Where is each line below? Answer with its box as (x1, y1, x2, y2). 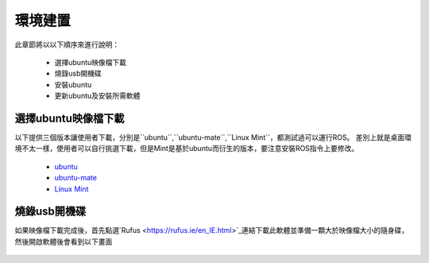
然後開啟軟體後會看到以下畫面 (14, 237, 113, 246)
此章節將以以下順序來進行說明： (14, 40, 119, 49)
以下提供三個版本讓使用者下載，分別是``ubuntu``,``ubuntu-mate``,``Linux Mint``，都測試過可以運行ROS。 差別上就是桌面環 (14, 133, 412, 142)
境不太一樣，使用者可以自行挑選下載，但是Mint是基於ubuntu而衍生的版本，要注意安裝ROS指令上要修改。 (14, 144, 359, 153)
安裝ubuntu (54, 79, 92, 89)
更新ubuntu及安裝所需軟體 (54, 91, 141, 101)
